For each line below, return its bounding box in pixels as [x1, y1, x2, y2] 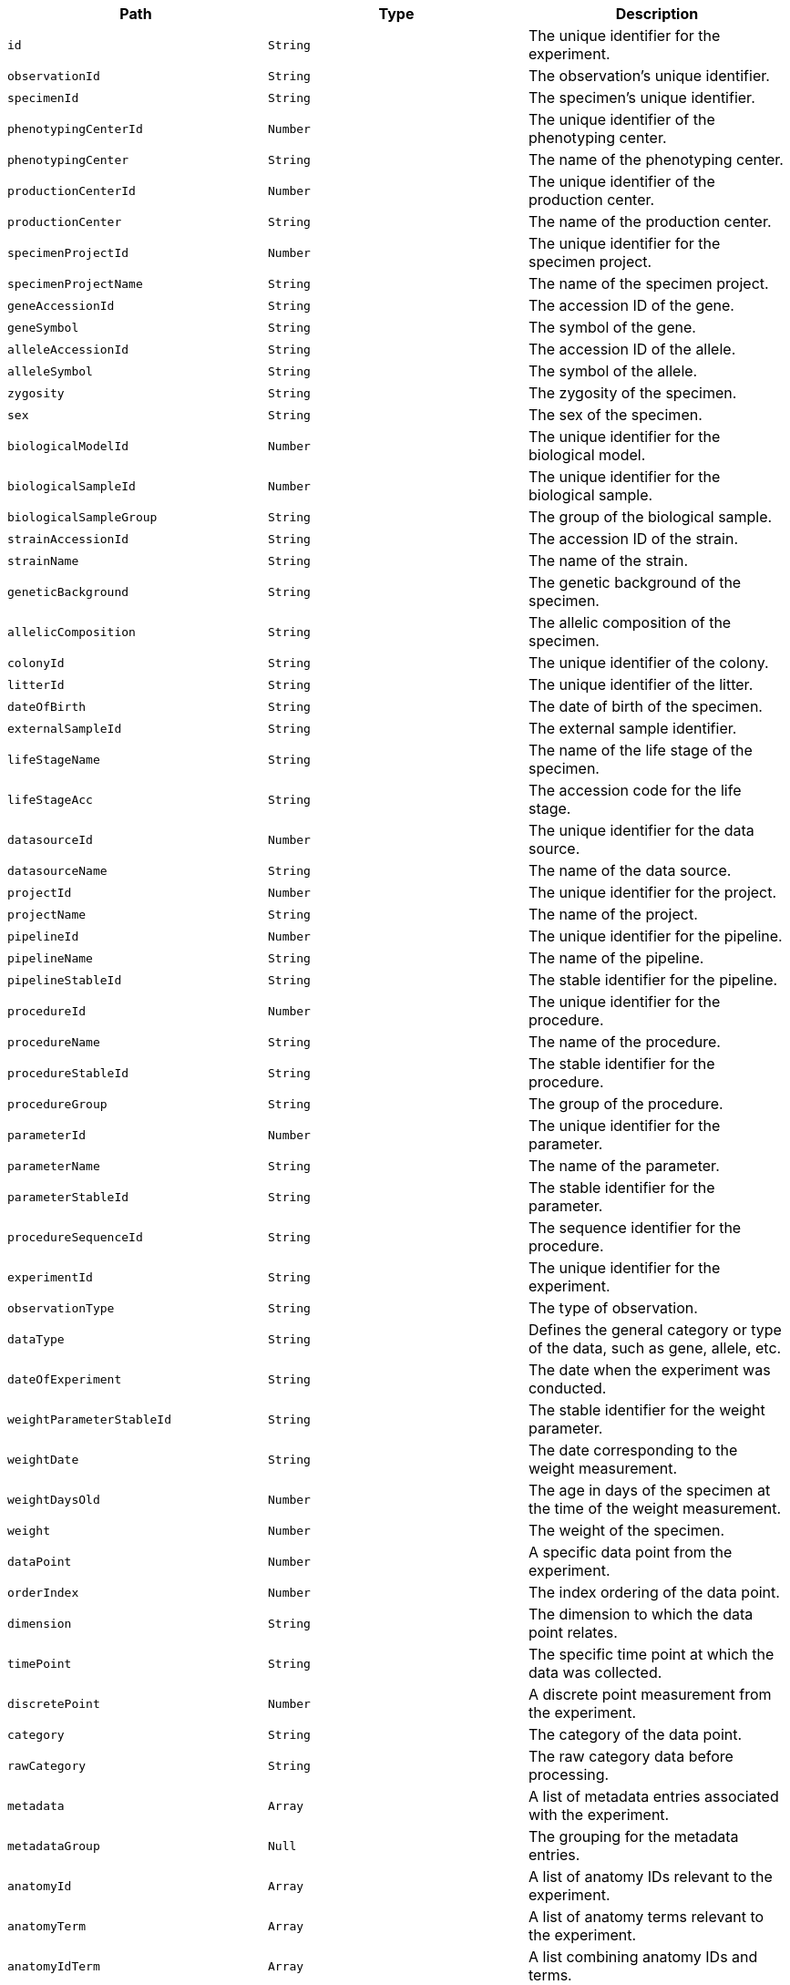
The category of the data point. [528, 1725, 743, 1743]
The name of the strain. [528, 551, 689, 570]
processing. [528, 1765, 610, 1784]
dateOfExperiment [7, 1372, 122, 1386]
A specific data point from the [528, 1543, 733, 1561]
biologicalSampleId [7, 478, 136, 493]
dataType [7, 1332, 65, 1346]
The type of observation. [528, 1299, 698, 1317]
